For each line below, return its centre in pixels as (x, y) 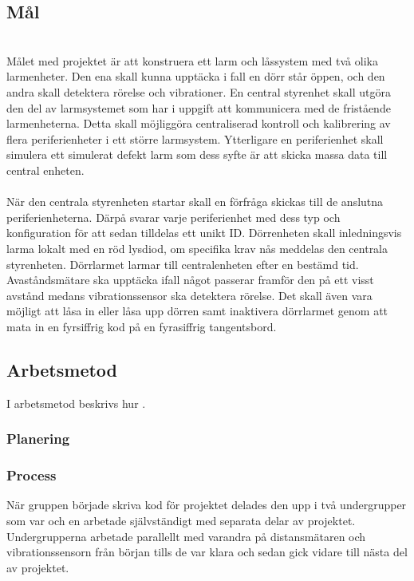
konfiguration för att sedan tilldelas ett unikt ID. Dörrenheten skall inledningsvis (204, 233)
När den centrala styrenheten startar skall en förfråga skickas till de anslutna (195, 202)
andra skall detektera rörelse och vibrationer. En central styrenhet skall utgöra (199, 91)
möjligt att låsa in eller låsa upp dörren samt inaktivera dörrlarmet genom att (197, 311)
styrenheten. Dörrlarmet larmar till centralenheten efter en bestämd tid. (183, 264)
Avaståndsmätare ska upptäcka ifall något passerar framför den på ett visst (190, 280)
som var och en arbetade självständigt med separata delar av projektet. (181, 520)
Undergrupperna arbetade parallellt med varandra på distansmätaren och (186, 536)
